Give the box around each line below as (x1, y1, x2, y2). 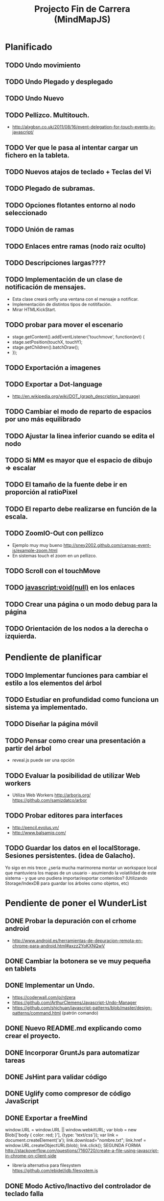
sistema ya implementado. (5, 703, 88, 712)
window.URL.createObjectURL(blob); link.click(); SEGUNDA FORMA (5, 1143, 141, 1149)
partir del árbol (5, 744, 51, 752)
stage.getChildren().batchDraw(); (12, 344, 79, 350)
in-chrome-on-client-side (5, 1153, 57, 1159)
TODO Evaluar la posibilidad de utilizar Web (5, 771, 141, 780)
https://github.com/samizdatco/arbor (12, 797, 87, 803)
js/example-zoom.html (12, 547, 58, 553)
